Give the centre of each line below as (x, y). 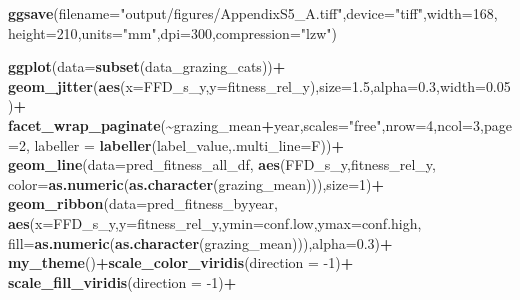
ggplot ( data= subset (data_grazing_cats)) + (147, 66)
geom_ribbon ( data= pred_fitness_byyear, (143, 203)
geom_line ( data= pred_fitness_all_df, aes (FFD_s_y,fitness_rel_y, (222, 164)
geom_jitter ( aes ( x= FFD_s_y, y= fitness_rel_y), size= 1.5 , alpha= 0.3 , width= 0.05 (259, 85)
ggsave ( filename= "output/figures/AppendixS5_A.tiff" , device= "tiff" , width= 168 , (253, 13)
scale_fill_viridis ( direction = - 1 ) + (122, 281)
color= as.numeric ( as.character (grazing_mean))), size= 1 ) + (196, 183)
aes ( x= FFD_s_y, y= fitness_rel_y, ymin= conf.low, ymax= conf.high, (215, 222)
